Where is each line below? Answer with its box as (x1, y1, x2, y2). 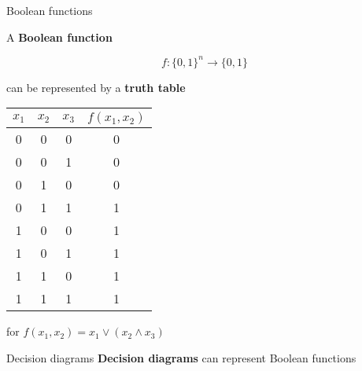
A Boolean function (6, 28, 113, 45)
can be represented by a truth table (6, 79, 186, 95)
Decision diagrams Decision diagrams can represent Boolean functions (6, 349, 356, 365)
